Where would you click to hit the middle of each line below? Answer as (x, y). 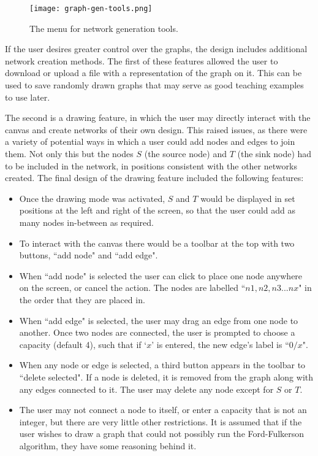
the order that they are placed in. (82, 299)
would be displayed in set (248, 198)
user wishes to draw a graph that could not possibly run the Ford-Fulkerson (162, 434)
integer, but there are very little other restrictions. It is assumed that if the (161, 421)
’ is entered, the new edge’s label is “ (220, 344)
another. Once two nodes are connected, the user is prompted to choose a (157, 332)
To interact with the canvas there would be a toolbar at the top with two (157, 243)
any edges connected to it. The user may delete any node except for (146, 389)
